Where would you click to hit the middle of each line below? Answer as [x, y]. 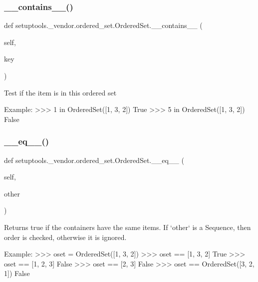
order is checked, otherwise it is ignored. [65, 237]
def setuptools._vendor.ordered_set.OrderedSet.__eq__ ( [94, 160]
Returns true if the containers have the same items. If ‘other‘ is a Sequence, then [128, 227]
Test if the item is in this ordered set [60, 92]
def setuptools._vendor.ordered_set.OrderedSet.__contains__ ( [103, 25]
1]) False [17, 273]
